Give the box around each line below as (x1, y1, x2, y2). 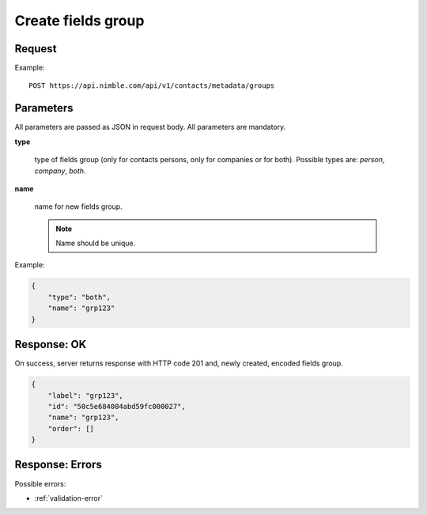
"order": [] (47, 424, 95, 433)
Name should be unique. (55, 238, 136, 248)
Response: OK (14, 338, 87, 351)
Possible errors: (14, 479, 66, 488)
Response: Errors (14, 458, 102, 471)
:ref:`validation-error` (34, 493, 103, 502)
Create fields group (14, 12, 145, 29)
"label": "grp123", (47, 391, 124, 400)
